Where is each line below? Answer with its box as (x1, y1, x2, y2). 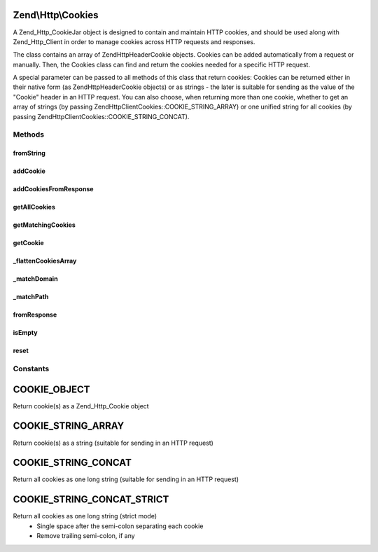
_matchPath (13, 293, 49, 301)
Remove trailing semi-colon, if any (36, 532, 136, 540)
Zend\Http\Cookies (13, 9, 99, 21)
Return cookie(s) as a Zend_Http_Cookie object (13, 401, 150, 410)
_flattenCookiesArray (13, 256, 77, 265)
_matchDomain (13, 275, 59, 283)
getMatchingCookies (13, 221, 76, 229)
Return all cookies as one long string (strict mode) (13, 512, 157, 520)
